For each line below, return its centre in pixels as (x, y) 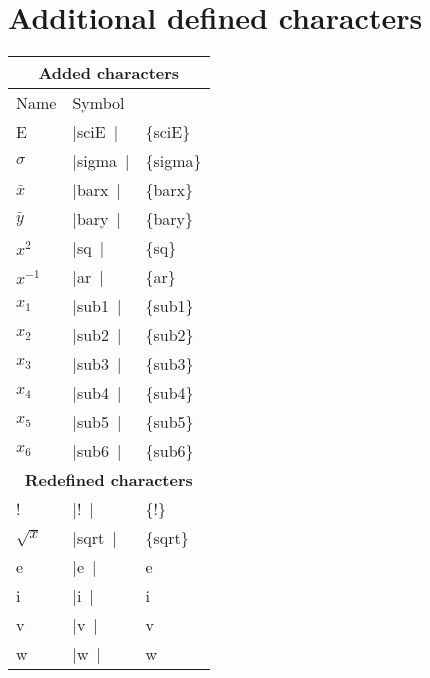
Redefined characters (108, 480)
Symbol (98, 103)
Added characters (109, 73)
